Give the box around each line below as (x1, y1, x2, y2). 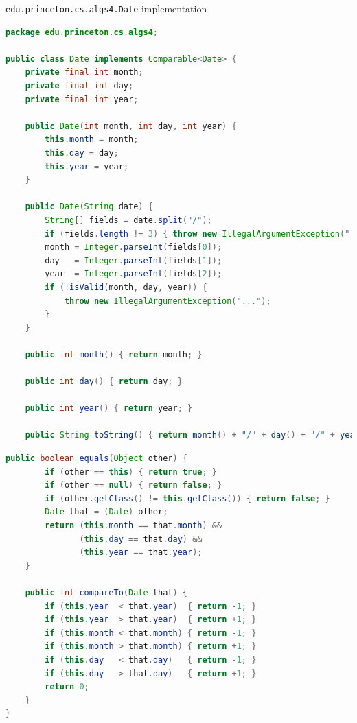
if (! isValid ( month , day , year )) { (45, 282, 207, 292)
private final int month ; (25, 67, 143, 78)
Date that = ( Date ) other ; (45, 507, 168, 517)
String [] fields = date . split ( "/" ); (45, 215, 212, 225)
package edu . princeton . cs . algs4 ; (5, 27, 159, 37)
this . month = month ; (45, 134, 139, 145)
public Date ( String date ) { (25, 202, 153, 212)
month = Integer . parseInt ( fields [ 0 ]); (45, 242, 222, 252)
